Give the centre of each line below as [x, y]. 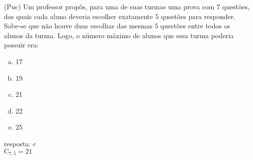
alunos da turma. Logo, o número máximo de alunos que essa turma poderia [119, 35]
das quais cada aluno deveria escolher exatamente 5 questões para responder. [120, 16]
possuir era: [21, 45]
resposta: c [20, 143]
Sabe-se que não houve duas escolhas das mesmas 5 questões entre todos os [117, 26]
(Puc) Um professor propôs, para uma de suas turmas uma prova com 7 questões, [127, 6]
